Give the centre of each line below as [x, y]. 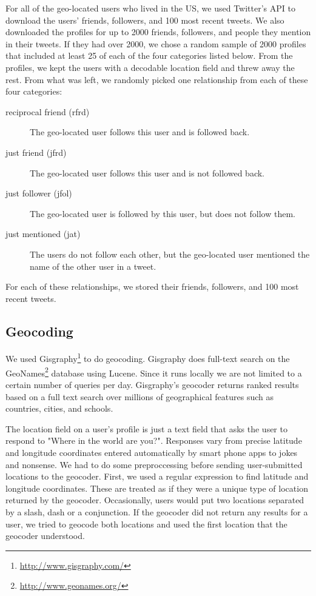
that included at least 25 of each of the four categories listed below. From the [149, 55]
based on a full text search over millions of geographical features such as [140, 396]
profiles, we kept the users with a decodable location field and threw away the [150, 67]
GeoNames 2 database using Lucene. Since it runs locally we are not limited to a [154, 372]
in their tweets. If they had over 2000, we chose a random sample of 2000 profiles [156, 43]
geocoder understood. [45, 536]
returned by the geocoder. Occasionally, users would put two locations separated [155, 500]
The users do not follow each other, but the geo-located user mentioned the [170, 254]
